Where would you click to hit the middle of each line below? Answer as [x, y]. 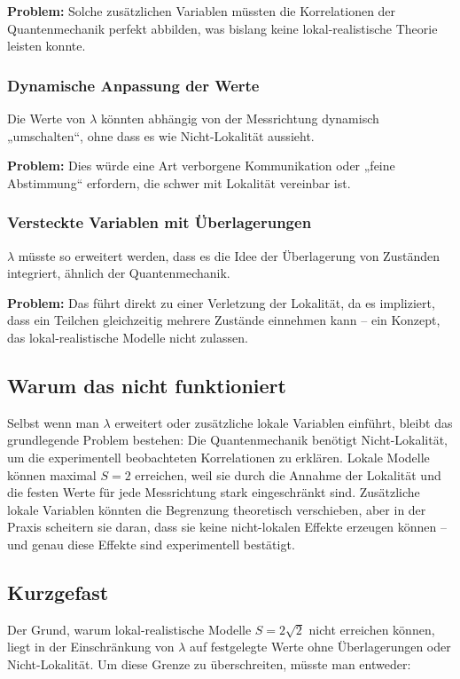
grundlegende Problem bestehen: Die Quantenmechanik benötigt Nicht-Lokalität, [227, 440]
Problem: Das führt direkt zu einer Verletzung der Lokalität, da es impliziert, [221, 302]
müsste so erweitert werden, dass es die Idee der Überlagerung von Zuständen [229, 255]
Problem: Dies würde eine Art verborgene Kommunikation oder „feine [201, 166]
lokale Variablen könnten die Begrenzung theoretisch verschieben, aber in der [217, 509]
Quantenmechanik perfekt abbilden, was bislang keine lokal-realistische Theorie [222, 28]
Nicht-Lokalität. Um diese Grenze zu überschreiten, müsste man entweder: [209, 663]
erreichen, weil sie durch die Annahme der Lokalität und [288, 474]
